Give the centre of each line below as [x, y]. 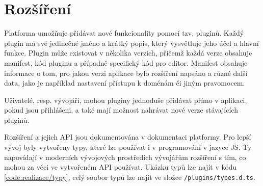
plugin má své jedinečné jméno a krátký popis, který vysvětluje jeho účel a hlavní [131, 43]
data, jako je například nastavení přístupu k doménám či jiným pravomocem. [125, 83]
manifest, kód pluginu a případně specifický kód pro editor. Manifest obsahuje [126, 62]
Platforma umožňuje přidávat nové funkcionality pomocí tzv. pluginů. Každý [124, 33]
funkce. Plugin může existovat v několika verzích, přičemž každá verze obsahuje [128, 53]
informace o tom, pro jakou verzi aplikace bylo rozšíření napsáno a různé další [126, 73]
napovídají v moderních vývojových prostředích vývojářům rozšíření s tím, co [125, 157]
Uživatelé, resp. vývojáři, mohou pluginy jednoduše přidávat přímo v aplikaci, [126, 100]
